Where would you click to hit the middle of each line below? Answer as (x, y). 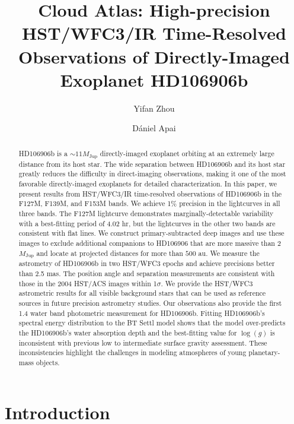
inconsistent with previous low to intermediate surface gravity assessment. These (143, 342)
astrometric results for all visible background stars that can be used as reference (142, 293)
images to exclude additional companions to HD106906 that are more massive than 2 (150, 243)
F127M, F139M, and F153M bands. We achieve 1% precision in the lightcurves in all (149, 203)
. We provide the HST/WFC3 (207, 283)
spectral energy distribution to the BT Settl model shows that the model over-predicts (152, 323)
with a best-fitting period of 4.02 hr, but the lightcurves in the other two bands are (147, 223)
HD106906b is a (43, 153)
